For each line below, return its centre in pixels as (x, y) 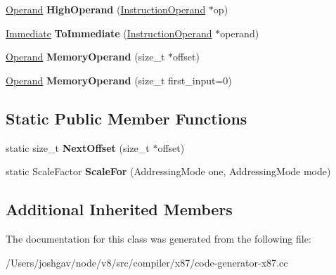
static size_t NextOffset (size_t (78, 147)
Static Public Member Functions (127, 118)
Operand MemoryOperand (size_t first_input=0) (119, 80)
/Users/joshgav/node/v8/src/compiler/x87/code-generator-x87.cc (147, 262)
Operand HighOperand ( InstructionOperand (106, 9)
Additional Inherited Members (119, 209)
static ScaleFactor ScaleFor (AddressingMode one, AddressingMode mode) (168, 171)
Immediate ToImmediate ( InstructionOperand (109, 33)
